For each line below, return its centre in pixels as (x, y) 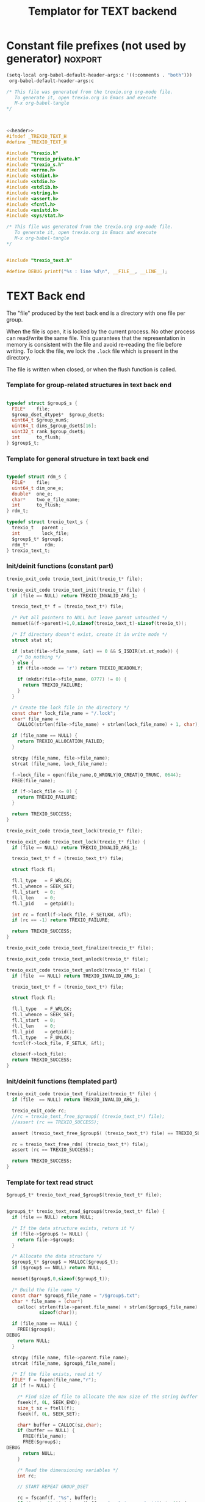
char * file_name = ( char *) (48, 1301)
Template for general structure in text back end (78, 459)
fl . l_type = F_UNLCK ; (42, 1037)
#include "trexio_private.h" (43, 159)
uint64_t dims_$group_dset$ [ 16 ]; (54, 426)
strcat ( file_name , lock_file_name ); (60, 764)
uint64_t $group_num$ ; (41, 420)
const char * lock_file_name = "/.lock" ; (64, 713)
